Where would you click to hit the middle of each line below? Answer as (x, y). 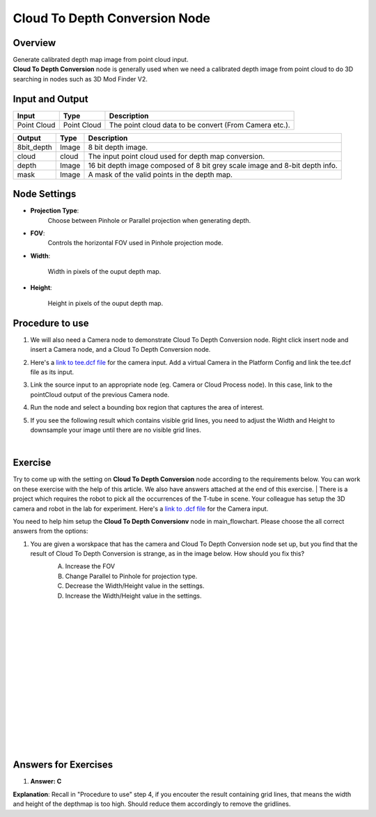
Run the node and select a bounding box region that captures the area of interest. (147, 407)
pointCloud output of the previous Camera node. (100, 394)
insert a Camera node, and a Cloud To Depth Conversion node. (120, 350)
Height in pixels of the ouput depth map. (105, 303)
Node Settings (45, 194)
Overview (34, 43)
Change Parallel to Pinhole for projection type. (131, 576)
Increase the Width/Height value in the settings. (133, 596)
